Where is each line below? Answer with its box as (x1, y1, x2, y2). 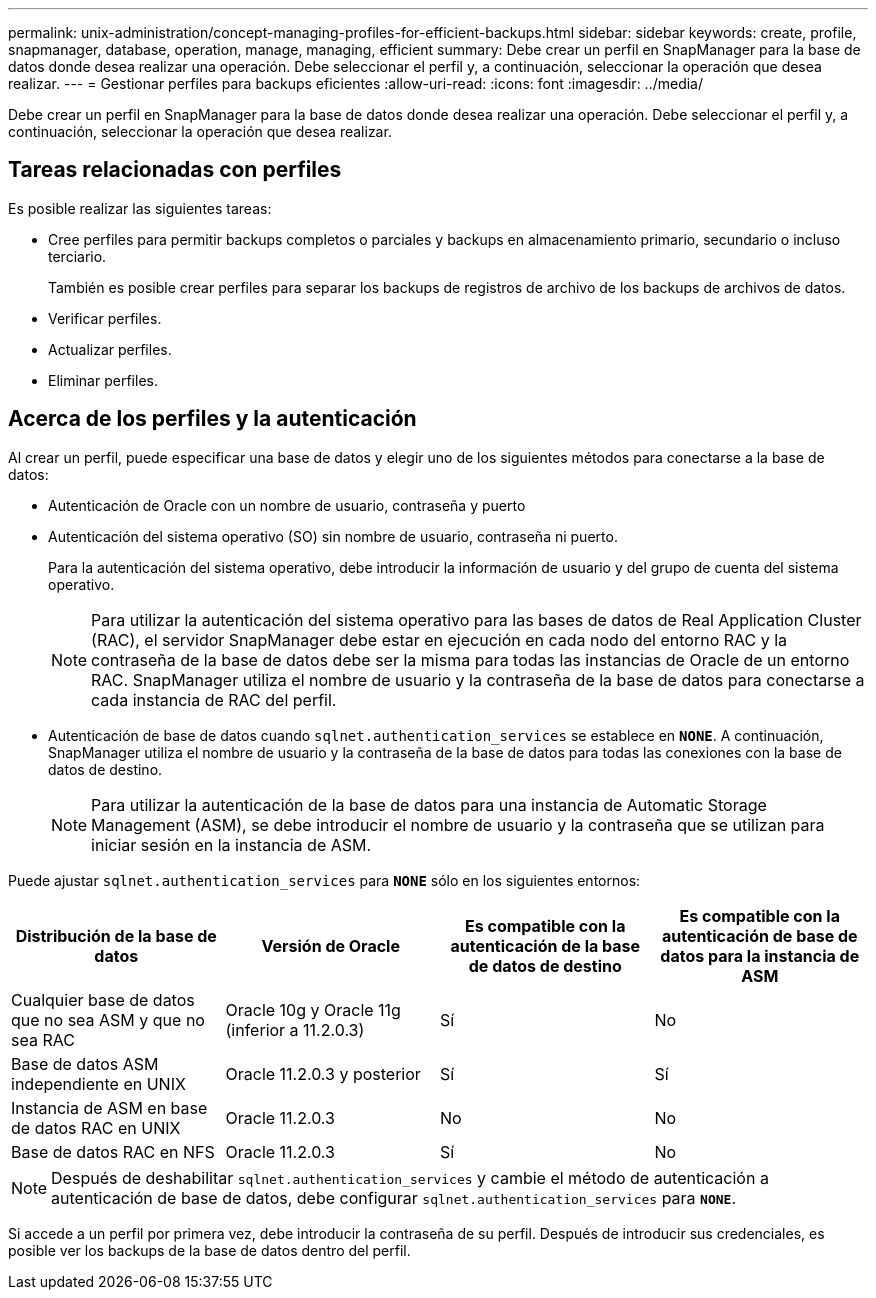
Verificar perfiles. (48, 309, 162, 327)
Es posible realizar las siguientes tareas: (8, 199, 272, 217)
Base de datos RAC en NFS (11, 1141, 215, 1162)
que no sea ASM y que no (11, 1009, 205, 1030)
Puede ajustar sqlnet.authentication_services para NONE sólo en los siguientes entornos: (8, 871, 641, 889)
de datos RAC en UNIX (11, 1117, 181, 1138)
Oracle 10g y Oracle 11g (225, 999, 401, 1020)
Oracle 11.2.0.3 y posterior (225, 1063, 421, 1084)
